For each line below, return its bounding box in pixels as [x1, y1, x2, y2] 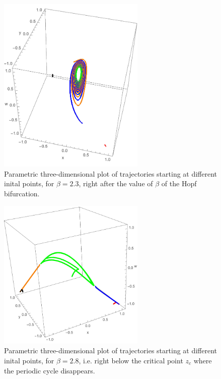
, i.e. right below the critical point [79, 355, 183, 365]
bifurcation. [4, 188, 40, 198]
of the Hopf [161, 178, 197, 189]
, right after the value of [79, 178, 153, 189]
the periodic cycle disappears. [4, 365, 95, 375]
